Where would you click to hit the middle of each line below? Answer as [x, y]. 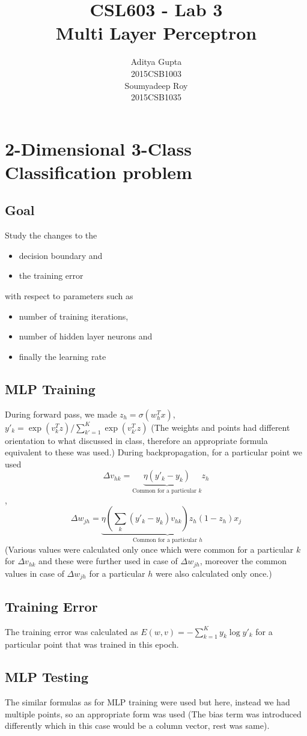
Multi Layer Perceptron [156, 33]
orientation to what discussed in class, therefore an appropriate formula [136, 440]
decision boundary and [61, 255]
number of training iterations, [74, 316]
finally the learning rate [62, 356]
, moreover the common [243, 561]
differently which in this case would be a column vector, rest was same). [137, 725]
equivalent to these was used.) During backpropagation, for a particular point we [153, 452]
